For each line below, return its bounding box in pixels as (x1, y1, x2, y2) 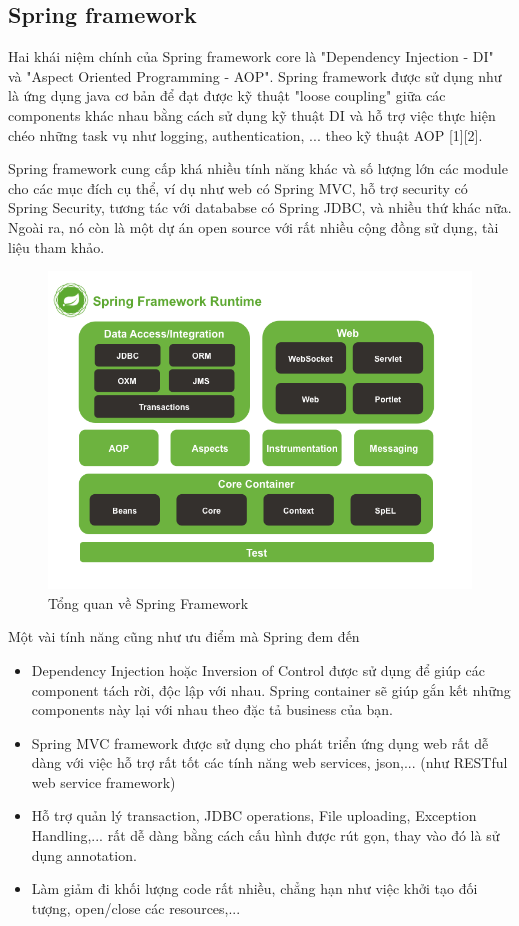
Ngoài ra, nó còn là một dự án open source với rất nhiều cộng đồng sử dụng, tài (8, 216, 499, 237)
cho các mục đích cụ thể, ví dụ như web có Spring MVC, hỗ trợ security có (8, 177, 468, 198)
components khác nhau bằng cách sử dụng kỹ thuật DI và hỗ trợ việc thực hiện (8, 104, 496, 125)
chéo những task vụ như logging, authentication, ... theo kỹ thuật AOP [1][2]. (8, 124, 483, 145)
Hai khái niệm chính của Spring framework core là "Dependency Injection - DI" (8, 46, 494, 67)
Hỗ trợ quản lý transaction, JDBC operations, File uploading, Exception (31, 805, 477, 826)
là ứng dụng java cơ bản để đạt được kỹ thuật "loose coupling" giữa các (8, 85, 446, 106)
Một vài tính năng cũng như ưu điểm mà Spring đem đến (8, 626, 360, 647)
